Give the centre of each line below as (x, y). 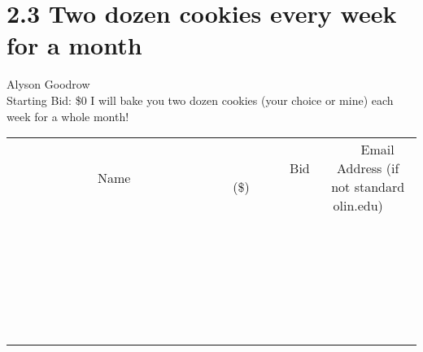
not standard (368, 187)
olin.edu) (358, 206)
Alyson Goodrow (48, 84)
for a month (74, 45)
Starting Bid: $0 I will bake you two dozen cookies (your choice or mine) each (200, 100)
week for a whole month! (68, 116)
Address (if (368, 168)
